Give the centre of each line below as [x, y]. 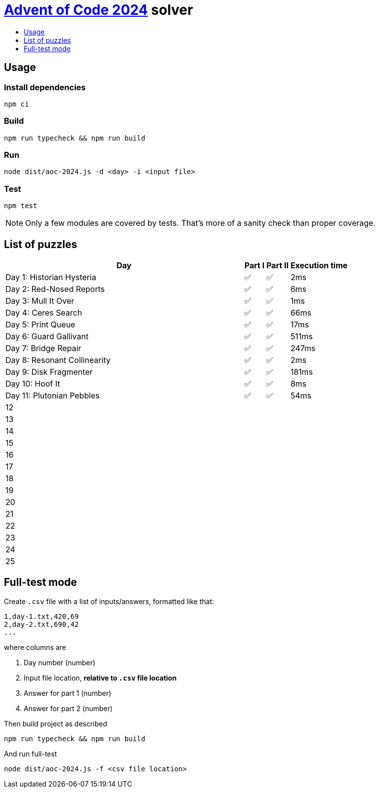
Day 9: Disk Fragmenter [49, 372]
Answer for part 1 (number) [68, 693]
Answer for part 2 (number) [68, 708]
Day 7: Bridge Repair [43, 348]
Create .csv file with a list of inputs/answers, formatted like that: [109, 601]
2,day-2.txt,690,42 [41, 624]
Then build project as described [56, 723]
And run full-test [31, 754]
